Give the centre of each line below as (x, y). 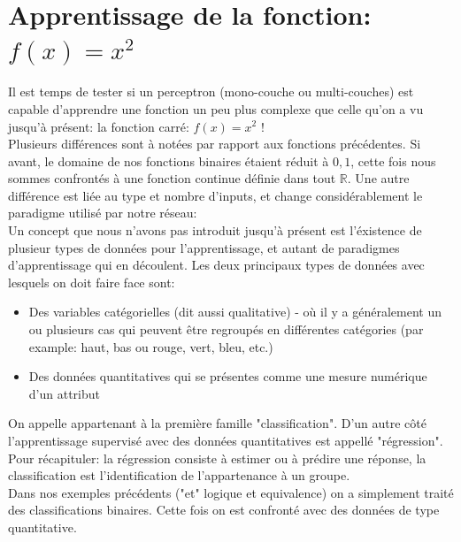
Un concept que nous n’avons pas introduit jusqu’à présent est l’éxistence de (215, 230)
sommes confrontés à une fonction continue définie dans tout (172, 178)
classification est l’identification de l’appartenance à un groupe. (179, 475)
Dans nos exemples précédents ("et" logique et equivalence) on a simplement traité (231, 492)
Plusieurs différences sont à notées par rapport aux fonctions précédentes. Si (215, 144)
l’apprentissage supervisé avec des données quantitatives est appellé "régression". (226, 440)
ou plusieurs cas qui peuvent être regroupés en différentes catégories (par (226, 329)
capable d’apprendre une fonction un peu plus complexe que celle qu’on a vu (216, 108)
